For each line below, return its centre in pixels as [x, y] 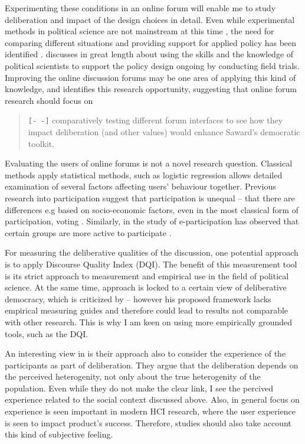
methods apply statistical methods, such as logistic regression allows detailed [144, 174]
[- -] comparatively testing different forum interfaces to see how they [155, 120]
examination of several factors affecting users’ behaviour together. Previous [140, 186]
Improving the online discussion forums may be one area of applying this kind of [150, 77]
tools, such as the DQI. [47, 333]
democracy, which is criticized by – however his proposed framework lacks [138, 298]
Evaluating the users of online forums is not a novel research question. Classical [149, 163]
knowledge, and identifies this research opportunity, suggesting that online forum [151, 89]
